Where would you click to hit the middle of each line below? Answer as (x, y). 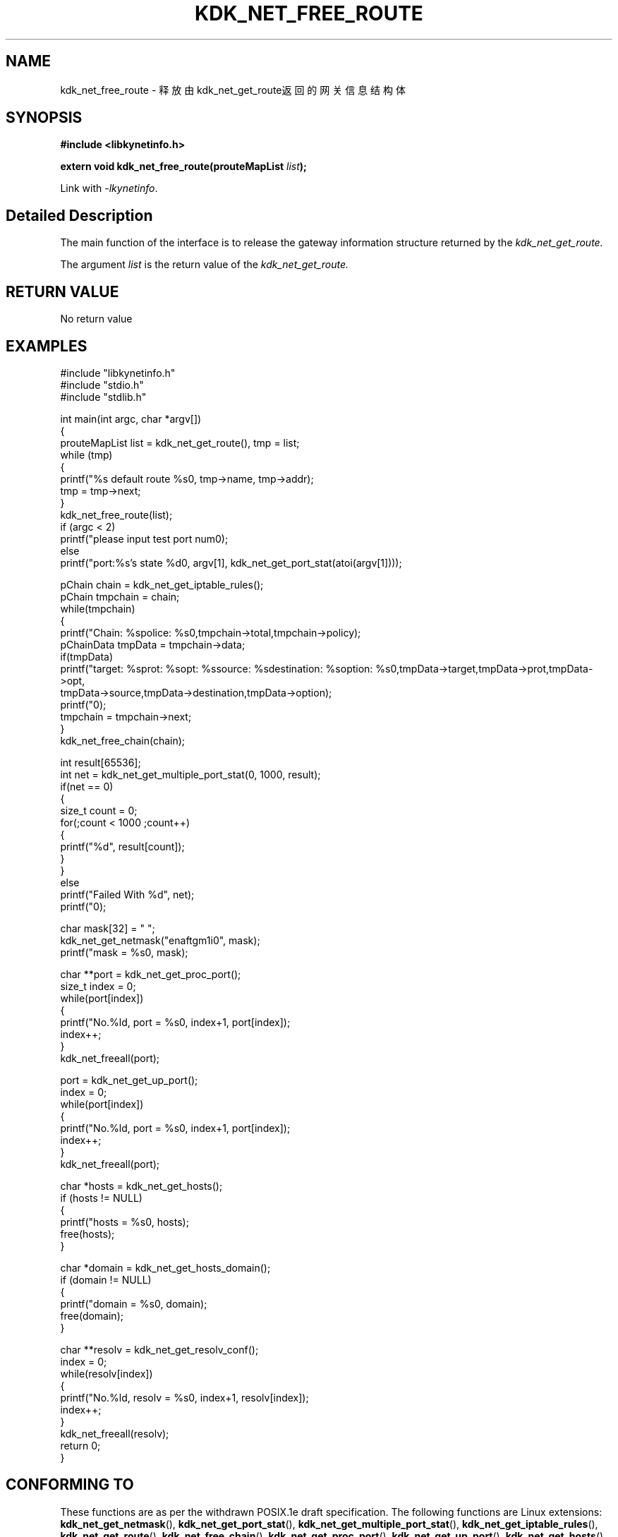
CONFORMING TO (70, 1485)
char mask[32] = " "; (108, 928)
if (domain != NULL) (106, 1279)
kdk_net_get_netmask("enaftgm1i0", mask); (160, 940)
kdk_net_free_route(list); (116, 514)
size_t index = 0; (98, 986)
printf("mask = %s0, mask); (124, 952)
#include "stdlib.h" (103, 397)
